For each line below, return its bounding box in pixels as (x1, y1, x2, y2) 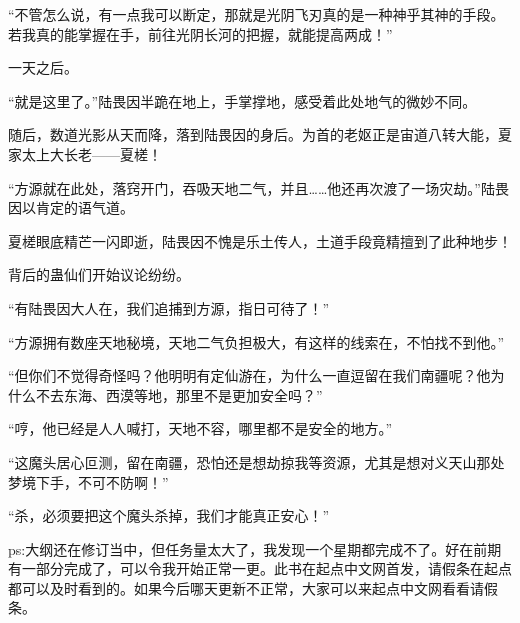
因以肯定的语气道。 (8, 197, 134, 218)
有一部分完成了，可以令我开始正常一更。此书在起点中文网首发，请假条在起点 (8, 558, 512, 579)
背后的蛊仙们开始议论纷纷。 (8, 264, 190, 285)
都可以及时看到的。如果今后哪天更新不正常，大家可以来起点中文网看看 (8, 577, 470, 598)
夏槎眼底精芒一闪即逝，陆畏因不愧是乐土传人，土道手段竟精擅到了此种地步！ (8, 230, 512, 251)
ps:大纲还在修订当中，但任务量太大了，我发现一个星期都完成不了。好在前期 (8, 538, 502, 559)
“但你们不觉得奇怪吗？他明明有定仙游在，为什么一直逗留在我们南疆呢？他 (8, 365, 491, 386)
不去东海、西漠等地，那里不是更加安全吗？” (35, 384, 323, 405)
